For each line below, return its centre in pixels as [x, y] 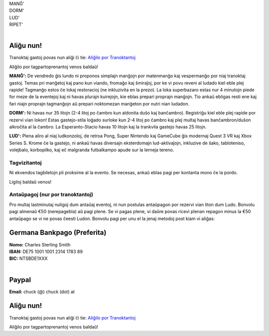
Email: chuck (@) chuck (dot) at [42, 292]
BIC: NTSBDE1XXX [28, 258]
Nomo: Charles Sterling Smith [40, 244]
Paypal [20, 280]
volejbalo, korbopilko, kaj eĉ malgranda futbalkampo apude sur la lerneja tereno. [92, 150]
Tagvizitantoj [25, 163]
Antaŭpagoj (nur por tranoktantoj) [51, 195]
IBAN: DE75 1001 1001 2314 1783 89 [46, 251]
